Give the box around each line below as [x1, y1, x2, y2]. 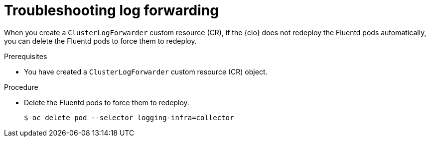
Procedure [4, 82, 38, 91]
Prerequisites [4, 52, 47, 61]
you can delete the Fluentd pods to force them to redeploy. [4, 36, 197, 45]
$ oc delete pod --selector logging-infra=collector [24, 113, 234, 122]
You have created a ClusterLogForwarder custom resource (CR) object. [24, 67, 268, 76]
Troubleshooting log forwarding [4, 2, 219, 19]
